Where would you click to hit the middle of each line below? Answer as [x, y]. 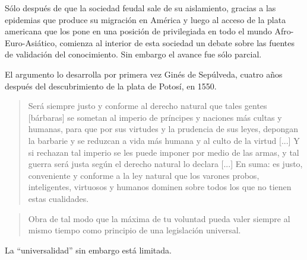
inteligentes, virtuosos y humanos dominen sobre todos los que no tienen [160, 187]
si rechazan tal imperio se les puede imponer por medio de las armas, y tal [164, 152]
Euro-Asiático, [31, 42]
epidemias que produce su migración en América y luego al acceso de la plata [145, 19]
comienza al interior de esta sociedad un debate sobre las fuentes [177, 42]
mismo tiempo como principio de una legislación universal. [134, 230]
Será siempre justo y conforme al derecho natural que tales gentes [148, 106]
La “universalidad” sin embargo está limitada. [88, 250]
